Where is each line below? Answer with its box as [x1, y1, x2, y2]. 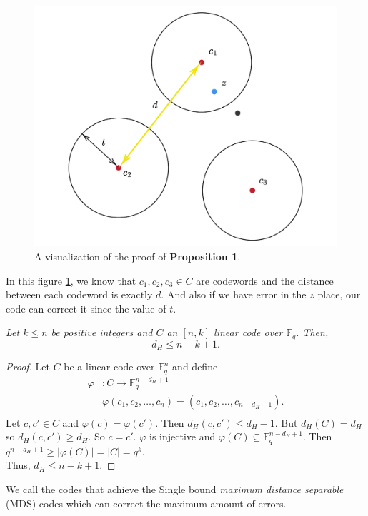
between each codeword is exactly [6, 287, 153, 302]
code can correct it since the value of [6, 300, 166, 315]
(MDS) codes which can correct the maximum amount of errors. [6, 495, 287, 510]
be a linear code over [64, 359, 155, 374]
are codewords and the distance [196, 273, 334, 288]
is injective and [149, 429, 216, 444]
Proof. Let [6, 359, 50, 374]
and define [172, 359, 218, 374]
